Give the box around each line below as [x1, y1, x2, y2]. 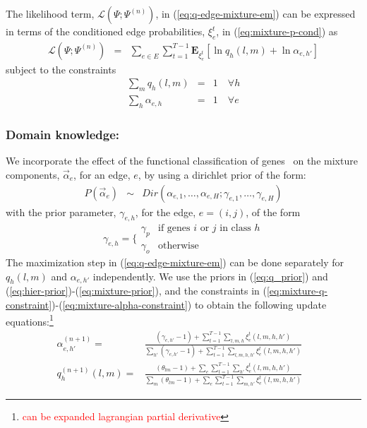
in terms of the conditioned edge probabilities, [6, 24, 205, 38]
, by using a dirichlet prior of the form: [138, 167, 306, 182]
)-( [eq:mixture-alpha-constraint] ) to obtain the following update [52, 297, 327, 311]
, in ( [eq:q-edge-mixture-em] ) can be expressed [155, 6, 356, 20]
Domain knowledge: [6, 126, 119, 143]
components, [6, 167, 60, 182]
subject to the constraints [6, 61, 116, 76]
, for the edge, [135, 204, 196, 219]
